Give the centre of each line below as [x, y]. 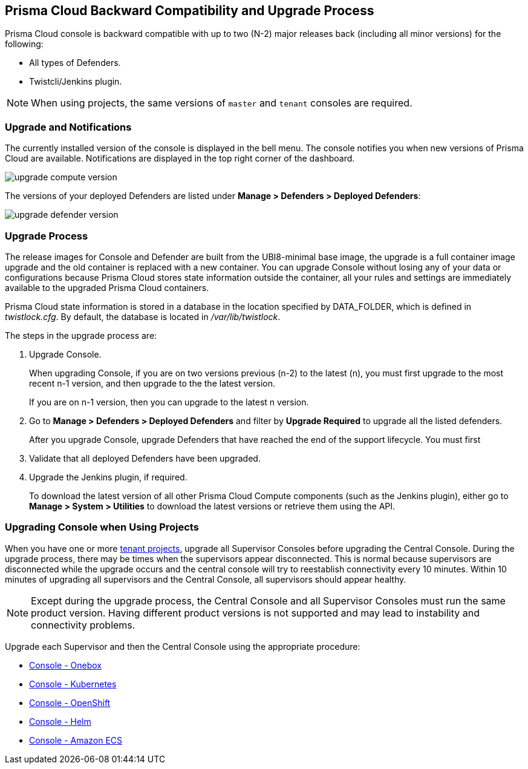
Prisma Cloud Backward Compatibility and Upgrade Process [190, 11]
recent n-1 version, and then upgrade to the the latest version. [152, 383]
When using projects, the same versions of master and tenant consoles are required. [222, 103]
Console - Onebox [65, 665]
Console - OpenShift [70, 702]
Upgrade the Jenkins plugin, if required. [108, 477]
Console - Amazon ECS [76, 740]
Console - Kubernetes [73, 684]
